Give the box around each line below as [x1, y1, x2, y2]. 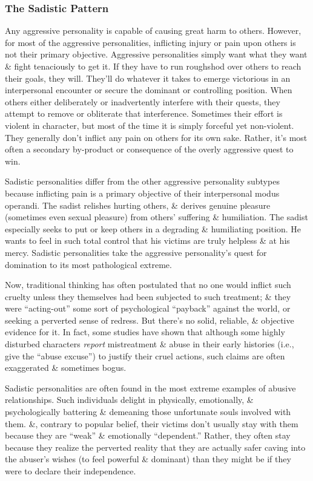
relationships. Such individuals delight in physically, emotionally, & [5, 393, 254, 406]
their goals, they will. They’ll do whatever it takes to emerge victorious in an [5, 71, 291, 84]
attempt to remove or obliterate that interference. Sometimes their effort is [5, 107, 283, 120]
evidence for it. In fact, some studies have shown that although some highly [5, 326, 285, 338]
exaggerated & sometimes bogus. [5, 361, 127, 374]
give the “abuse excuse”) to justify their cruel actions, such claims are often [5, 349, 285, 362]
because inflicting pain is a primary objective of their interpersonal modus [5, 186, 280, 199]
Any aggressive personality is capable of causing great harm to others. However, [5, 24, 301, 37]
